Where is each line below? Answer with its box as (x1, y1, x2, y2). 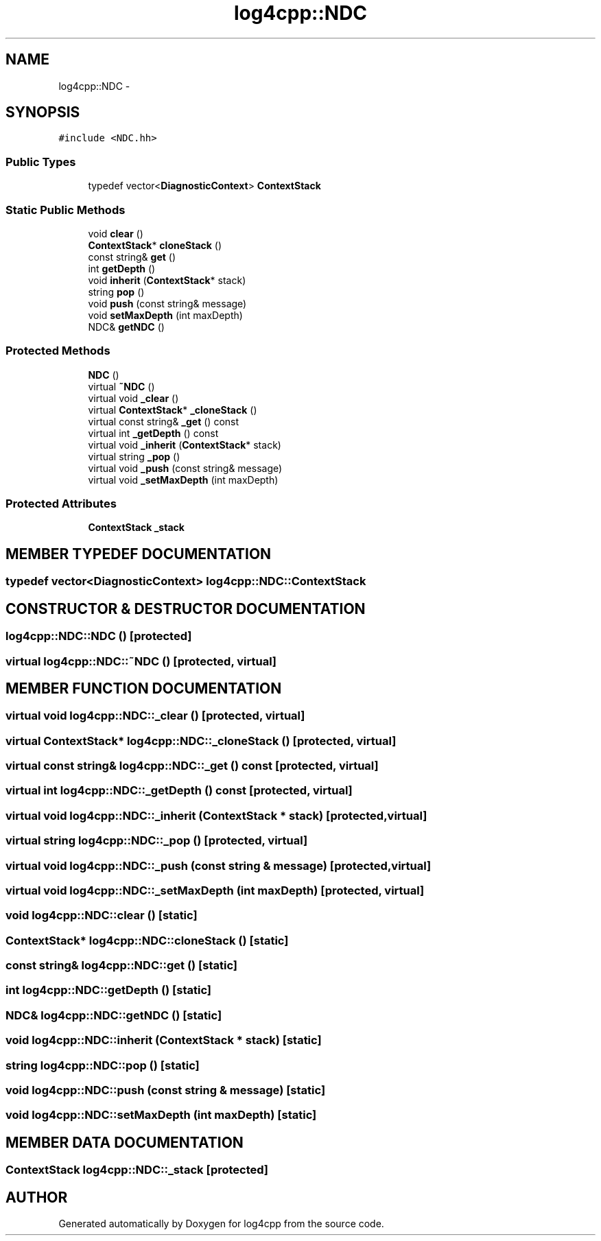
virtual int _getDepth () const (88, 427, 219, 439)
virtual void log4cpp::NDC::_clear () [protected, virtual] (5, 709, 305, 723)
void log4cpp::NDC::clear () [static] (5, 908, 198, 923)
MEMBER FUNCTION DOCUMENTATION (5, 679, 282, 697)
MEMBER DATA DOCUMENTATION (5, 1133, 244, 1151)
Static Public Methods (5, 202, 126, 217)
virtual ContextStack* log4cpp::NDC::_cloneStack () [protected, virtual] (5, 733, 397, 748)
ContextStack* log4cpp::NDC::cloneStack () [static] (5, 933, 289, 947)
